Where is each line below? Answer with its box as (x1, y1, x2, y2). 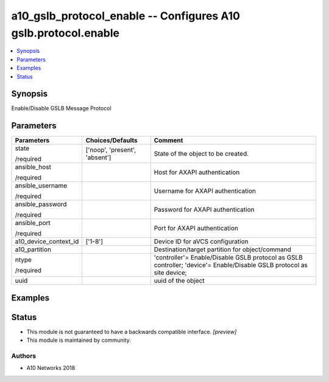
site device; (154, 268, 187, 277)
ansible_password (15, 200, 67, 209)
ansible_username (15, 181, 68, 190)
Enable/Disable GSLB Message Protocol (11, 105, 112, 112)
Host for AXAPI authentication (154, 168, 240, 176)
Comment (154, 136, 183, 145)
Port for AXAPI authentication (154, 224, 239, 232)
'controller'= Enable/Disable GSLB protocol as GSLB (154, 253, 303, 262)
